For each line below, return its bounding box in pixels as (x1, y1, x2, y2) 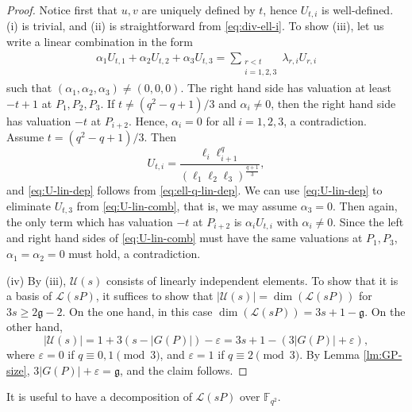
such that (6, 79, 52, 96)
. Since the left (333, 214, 404, 230)
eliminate (6, 197, 51, 214)
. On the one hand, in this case (62, 302, 213, 319)
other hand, (6, 318, 63, 335)
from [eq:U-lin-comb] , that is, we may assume (76, 197, 298, 214)
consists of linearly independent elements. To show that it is (106, 271, 399, 288)
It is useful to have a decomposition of (6, 388, 192, 405)
